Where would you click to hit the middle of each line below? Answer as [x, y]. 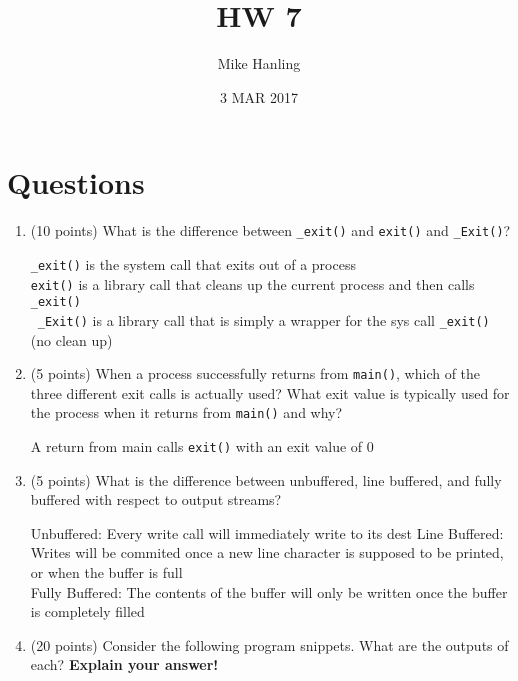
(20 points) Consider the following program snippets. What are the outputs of [269, 644]
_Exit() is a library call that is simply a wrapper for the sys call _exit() [263, 319]
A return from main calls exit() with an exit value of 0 [202, 446]
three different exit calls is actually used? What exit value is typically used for [270, 392]
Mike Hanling [259, 63]
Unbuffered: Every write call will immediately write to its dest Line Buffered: [267, 532]
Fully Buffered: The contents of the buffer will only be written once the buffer [269, 591]
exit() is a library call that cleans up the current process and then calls [252, 283]
